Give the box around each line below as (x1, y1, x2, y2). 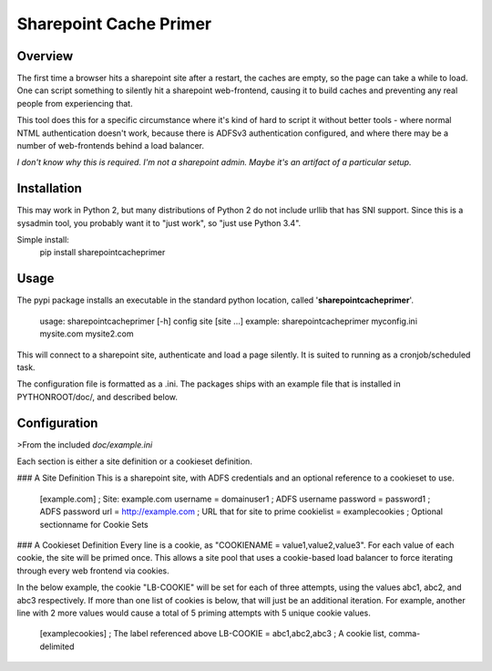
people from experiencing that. (16, 98, 133, 108)
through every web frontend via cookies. (16, 565, 169, 576)
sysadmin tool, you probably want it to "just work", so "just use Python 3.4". (16, 217, 302, 228)
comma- (388, 628, 421, 639)
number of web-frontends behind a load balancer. (16, 140, 205, 151)
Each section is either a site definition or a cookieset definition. (16, 456, 252, 467)
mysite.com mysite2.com (39, 328, 134, 339)
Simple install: (16, 234, 70, 245)
